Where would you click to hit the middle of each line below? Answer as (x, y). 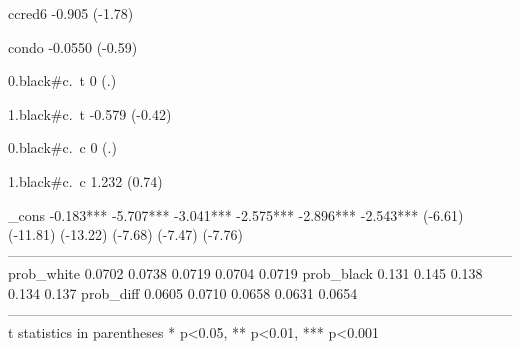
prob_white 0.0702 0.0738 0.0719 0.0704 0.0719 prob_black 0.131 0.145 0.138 (245, 273)
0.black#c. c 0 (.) (62, 147)
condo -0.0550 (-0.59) (73, 46)
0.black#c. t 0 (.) (62, 80)
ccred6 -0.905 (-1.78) (71, 13)
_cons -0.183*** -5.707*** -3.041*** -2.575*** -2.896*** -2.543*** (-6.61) (236, 214)
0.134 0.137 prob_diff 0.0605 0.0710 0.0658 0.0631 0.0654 (183, 292)
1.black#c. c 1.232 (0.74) (85, 180)
